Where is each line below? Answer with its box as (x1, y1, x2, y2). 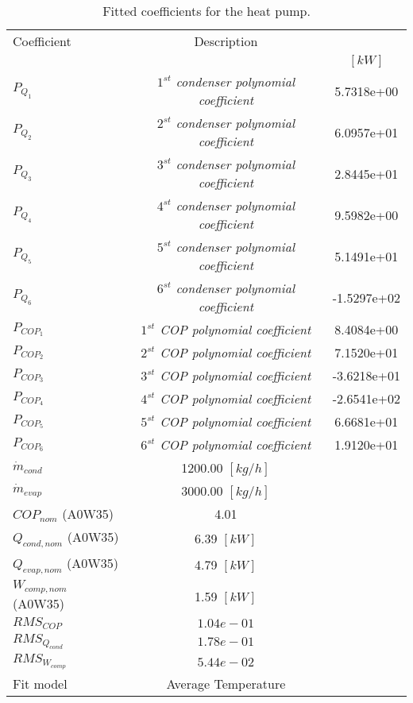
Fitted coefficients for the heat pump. (102, 2, 311, 20)
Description (194, 32, 258, 50)
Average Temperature (166, 674, 286, 693)
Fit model (13, 674, 68, 693)
